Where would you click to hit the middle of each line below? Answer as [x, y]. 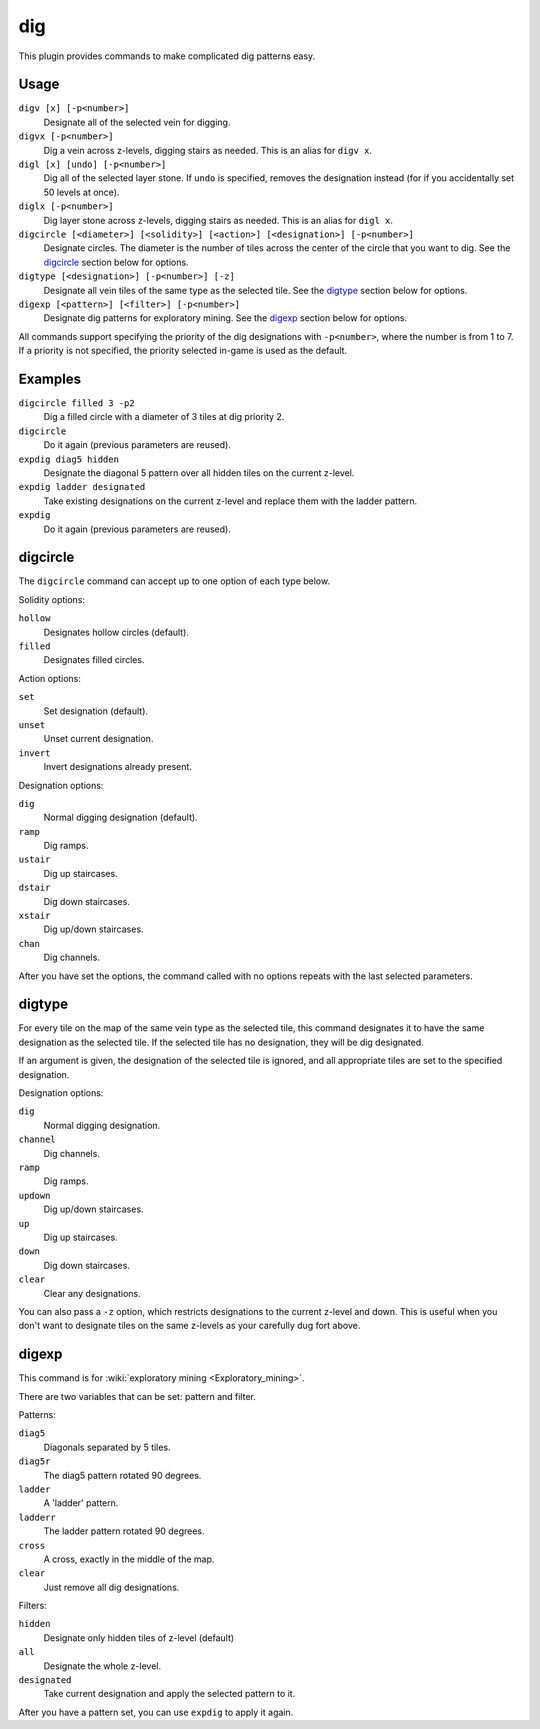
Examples [50, 378]
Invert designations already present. [117, 767]
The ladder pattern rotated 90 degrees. [124, 1531]
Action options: [50, 678]
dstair [34, 888]
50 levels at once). [81, 192]
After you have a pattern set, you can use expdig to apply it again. [156, 1712]
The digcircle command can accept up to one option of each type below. [174, 581]
